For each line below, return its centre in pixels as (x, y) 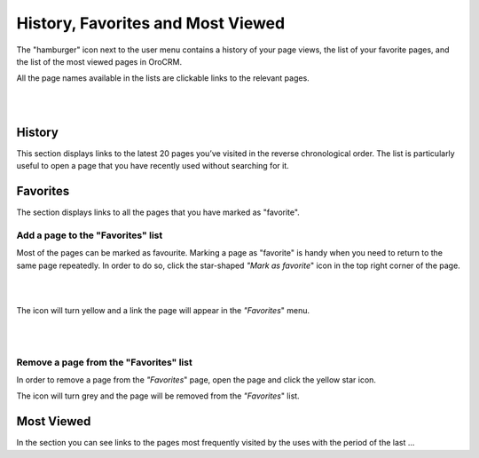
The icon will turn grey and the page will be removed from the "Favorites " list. (158, 396)
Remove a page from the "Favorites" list (104, 362)
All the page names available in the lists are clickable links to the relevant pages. (163, 78)
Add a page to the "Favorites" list (90, 235)
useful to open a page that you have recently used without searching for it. (153, 166)
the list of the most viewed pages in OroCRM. (99, 61)
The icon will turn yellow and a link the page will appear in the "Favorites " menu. (163, 311)
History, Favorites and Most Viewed (151, 23)
